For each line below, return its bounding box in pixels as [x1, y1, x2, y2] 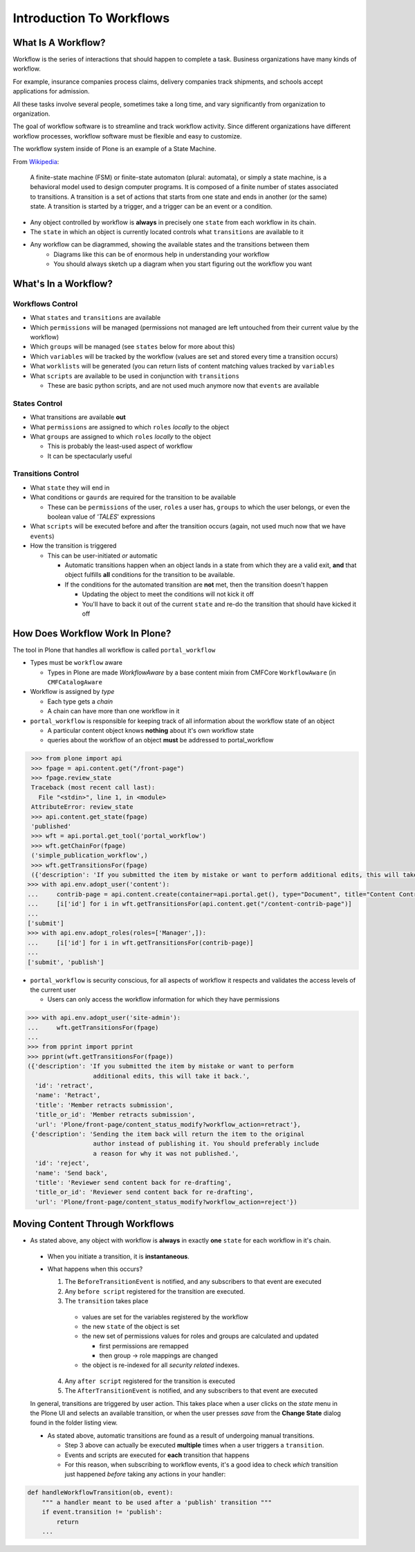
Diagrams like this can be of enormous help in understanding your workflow [53, 250, 270, 258]
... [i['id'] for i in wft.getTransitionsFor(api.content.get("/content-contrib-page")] [27, 900, 352, 908]
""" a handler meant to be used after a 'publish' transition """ [41, 1498, 273, 1506]
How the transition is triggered [30, 542, 117, 550]
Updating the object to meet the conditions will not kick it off [82, 590, 255, 598]
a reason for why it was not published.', [93, 1150, 239, 1157]
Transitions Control [12, 469, 80, 479]
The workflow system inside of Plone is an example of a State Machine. [12, 145, 216, 153]
